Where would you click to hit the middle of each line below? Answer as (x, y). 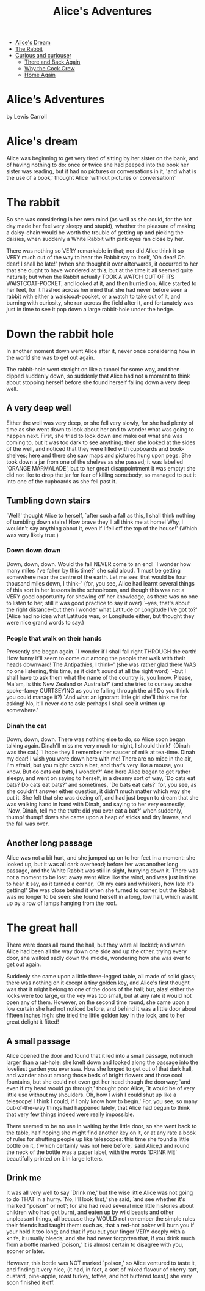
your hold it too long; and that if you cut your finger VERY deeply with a (96, 1232)
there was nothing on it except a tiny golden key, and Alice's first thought (98, 983)
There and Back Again (52, 62)
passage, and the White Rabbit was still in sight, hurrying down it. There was (103, 871)
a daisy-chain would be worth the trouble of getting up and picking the (95, 233)
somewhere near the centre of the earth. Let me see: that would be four (96, 577)
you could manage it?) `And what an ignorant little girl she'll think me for (97, 697)
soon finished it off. (31, 1282)
